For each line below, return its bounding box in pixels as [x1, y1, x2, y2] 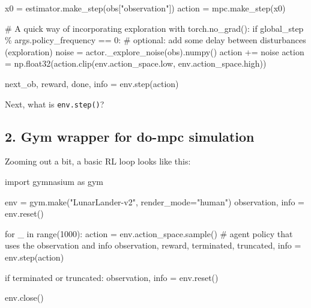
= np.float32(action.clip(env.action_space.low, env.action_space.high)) [5, 57, 267, 70]
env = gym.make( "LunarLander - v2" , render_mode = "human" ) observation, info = [5, 195, 304, 208]
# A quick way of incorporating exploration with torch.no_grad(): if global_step [5, 22, 304, 34]
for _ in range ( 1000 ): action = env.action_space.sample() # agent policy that [5, 227, 293, 240]
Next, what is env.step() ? [5, 97, 104, 110]
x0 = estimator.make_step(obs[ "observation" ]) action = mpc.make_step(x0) [5, 2, 286, 14]
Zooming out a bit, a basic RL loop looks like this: [5, 155, 191, 168]
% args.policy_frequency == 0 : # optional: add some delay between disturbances [5, 34, 306, 46]
